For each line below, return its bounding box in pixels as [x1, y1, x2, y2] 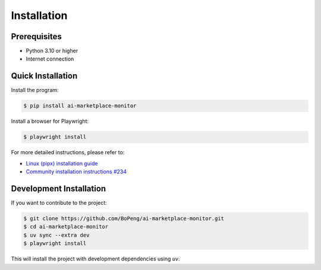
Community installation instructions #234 [26, 168, 127, 175]
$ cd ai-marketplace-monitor [23, 223, 109, 230]
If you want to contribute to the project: [11, 199, 107, 206]
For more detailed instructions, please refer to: [11, 149, 125, 156]
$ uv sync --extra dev [23, 231, 90, 239]
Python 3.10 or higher [26, 47, 78, 55]
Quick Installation [11, 71, 78, 81]
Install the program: [11, 87, 59, 94]
